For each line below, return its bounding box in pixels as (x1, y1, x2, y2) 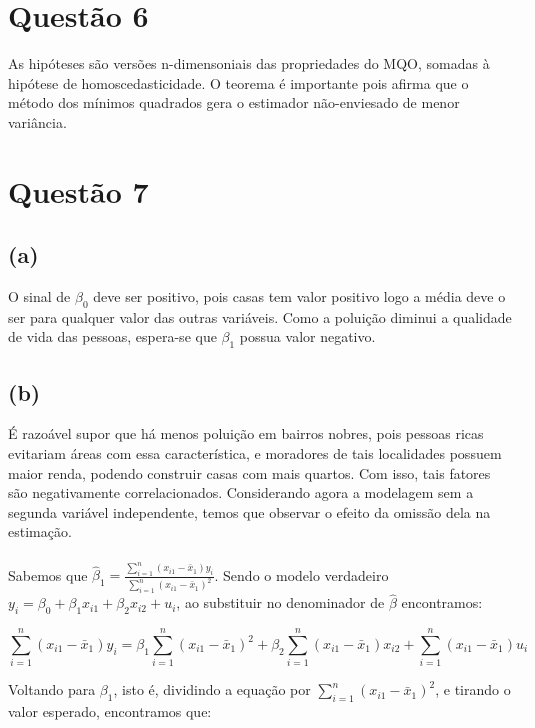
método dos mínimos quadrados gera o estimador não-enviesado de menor (8, 92, 460, 113)
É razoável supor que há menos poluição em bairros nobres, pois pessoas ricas (8, 423, 484, 444)
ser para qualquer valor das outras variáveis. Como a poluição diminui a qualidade (8, 306, 512, 327)
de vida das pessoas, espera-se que (8, 326, 217, 347)
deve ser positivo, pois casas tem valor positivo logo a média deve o (93, 286, 506, 307)
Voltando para (8, 679, 96, 700)
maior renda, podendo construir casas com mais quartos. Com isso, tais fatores (8, 462, 491, 483)
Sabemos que (8, 564, 88, 585)
